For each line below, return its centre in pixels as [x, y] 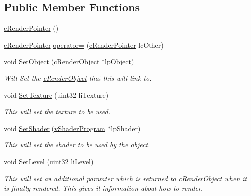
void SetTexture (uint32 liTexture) [56, 95]
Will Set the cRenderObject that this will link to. [78, 78]
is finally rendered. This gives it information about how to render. [104, 188]
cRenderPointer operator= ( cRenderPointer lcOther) [84, 44]
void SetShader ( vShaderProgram [55, 128]
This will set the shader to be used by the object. [77, 145]
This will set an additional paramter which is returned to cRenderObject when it [125, 178]
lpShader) [126, 128]
